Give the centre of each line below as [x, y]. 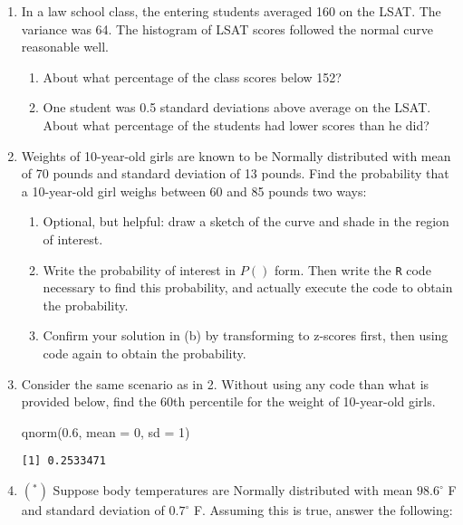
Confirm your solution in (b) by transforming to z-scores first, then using [246, 335]
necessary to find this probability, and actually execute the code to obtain [248, 287]
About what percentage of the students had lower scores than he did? [236, 124]
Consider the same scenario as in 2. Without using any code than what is [225, 383]
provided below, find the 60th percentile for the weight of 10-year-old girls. [228, 401]
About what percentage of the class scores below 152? [192, 76]
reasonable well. [65, 47]
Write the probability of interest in [140, 269]
